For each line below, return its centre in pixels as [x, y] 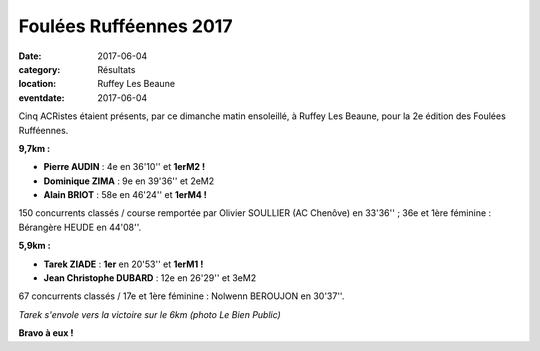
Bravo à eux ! [46, 333]
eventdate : [41, 97]
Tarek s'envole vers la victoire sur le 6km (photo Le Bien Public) [150, 314]
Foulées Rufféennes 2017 [125, 26]
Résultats [116, 69]
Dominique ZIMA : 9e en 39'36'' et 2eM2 [129, 181]
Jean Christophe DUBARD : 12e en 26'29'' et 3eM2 [150, 278]
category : [39, 69]
